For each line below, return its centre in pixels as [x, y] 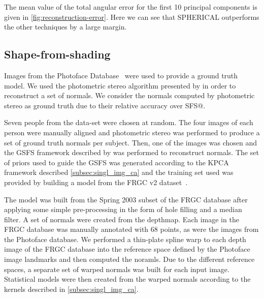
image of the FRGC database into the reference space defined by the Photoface [127, 249]
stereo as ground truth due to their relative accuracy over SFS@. [105, 105]
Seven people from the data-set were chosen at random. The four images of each [129, 122]
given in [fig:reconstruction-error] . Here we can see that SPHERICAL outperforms [132, 17]
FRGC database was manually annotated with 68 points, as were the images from [131, 229]
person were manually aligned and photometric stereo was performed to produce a [132, 132]
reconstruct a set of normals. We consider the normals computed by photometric [129, 95]
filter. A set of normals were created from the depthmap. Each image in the [122, 219]
